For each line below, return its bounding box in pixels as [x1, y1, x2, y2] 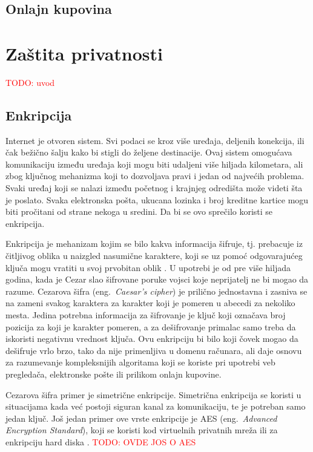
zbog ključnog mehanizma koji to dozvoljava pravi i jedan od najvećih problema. [5, 169, 305, 182]
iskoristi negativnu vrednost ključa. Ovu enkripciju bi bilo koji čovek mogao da [5, 332, 298, 345]
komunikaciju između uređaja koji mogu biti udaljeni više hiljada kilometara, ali [5, 157, 303, 170]
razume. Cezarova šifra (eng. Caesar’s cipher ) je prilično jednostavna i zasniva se [5, 284, 308, 297]
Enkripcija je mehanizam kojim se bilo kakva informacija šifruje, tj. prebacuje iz [5, 237, 303, 250]
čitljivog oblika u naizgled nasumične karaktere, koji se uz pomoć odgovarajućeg [5, 249, 303, 262]
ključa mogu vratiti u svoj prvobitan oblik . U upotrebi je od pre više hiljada [5, 261, 291, 273]
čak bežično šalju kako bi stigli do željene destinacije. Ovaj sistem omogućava [5, 146, 292, 159]
